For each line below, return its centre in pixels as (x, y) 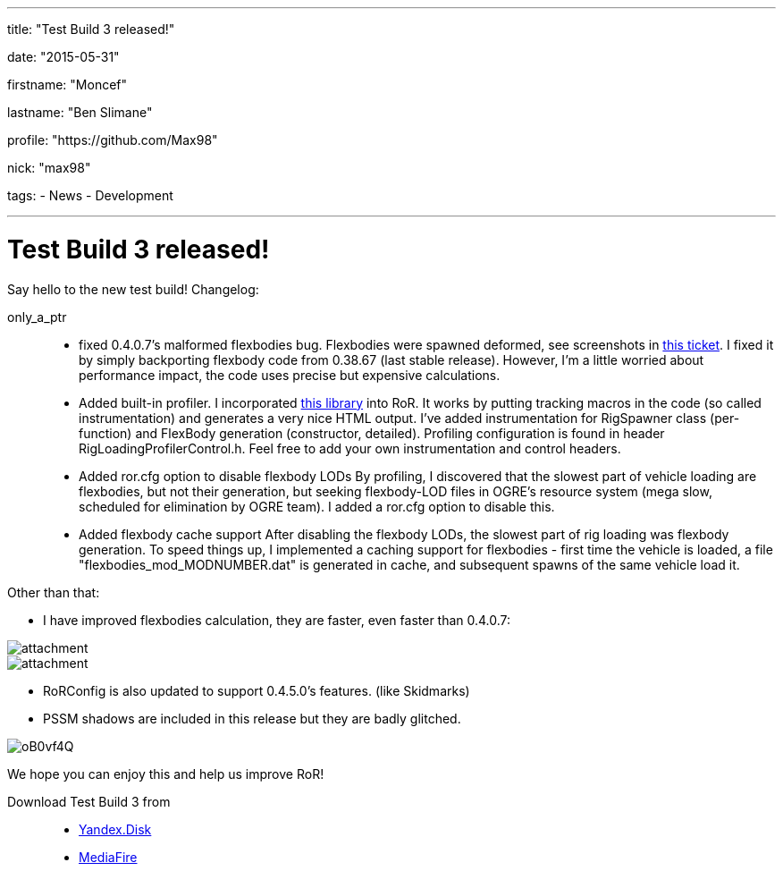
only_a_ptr (37, 317)
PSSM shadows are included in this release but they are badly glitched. (252, 718)
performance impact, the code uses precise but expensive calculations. (290, 375)
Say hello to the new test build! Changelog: (133, 289)
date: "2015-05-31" (63, 57)
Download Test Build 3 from (89, 801)
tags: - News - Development (90, 195)
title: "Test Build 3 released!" (91, 29)
